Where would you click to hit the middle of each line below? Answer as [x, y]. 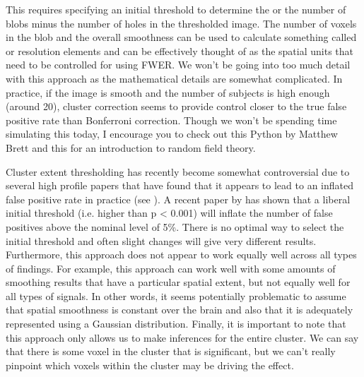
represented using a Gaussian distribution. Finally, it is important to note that [176, 324]
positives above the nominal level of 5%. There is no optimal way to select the [175, 226]
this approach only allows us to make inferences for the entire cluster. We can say [182, 337]
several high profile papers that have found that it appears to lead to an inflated [180, 185]
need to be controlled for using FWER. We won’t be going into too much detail [178, 65]
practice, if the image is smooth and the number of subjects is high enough [168, 92]
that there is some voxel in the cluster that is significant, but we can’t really [171, 351]
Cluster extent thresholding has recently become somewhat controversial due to [178, 171]
